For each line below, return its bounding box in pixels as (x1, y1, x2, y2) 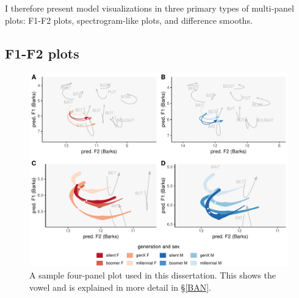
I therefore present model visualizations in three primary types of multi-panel (5, 2, 294, 14)
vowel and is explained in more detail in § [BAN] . (29, 280, 211, 293)
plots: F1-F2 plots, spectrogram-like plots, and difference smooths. (5, 13, 253, 26)
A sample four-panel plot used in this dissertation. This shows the (29, 268, 276, 281)
